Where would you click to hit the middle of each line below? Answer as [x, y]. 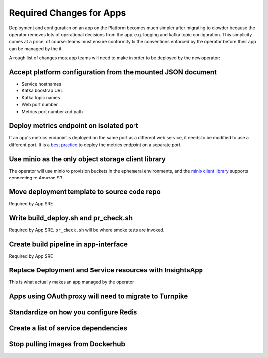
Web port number [40, 105]
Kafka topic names [41, 97]
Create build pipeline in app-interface [68, 244]
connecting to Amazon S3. [36, 178]
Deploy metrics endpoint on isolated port [74, 126]
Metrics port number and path [52, 111]
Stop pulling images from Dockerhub [67, 344]
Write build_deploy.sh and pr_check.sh [71, 218]
